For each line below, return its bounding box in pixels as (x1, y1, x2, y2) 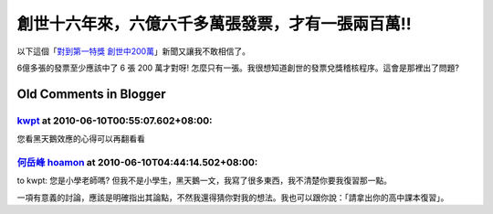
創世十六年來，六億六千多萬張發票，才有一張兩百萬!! (16, 14, 412, 34)
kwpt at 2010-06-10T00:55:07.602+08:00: (16, 114, 214, 127)
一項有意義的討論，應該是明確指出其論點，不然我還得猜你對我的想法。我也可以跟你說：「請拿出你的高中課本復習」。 (16, 192, 449, 203)
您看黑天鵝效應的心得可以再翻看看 (16, 134, 145, 144)
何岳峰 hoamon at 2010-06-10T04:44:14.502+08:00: (16, 155, 258, 168)
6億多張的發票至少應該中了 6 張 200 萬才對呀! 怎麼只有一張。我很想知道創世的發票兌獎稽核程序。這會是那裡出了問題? (16, 62, 460, 73)
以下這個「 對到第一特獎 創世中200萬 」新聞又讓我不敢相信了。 (16, 46, 251, 57)
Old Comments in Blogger (16, 86, 166, 102)
